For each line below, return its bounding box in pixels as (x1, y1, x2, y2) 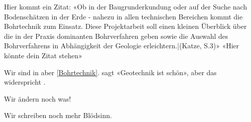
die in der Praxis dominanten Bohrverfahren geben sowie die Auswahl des (4, 30, 228, 41)
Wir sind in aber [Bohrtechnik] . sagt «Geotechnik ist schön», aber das (4, 67, 217, 77)
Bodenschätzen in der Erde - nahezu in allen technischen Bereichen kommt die (4, 11, 243, 21)
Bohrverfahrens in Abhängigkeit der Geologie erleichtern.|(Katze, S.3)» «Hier (4, 40, 239, 51)
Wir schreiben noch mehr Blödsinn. (4, 110, 112, 121)
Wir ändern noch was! (4, 93, 71, 104)
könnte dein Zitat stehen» (4, 50, 83, 60)
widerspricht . (4, 77, 46, 87)
